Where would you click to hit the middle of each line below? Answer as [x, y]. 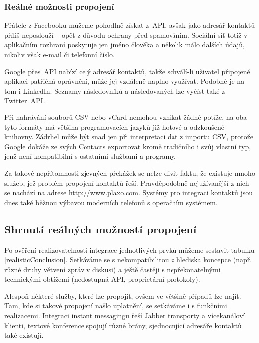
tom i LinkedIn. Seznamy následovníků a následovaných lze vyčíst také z [115, 90]
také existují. [24, 335]
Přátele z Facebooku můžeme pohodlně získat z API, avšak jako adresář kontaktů [129, 25]
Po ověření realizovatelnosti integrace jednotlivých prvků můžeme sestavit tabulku [129, 250]
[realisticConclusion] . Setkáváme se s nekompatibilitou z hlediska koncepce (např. [128, 260]
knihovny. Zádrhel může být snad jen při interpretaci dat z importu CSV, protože [129, 137]
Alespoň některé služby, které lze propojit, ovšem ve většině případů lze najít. [123, 295]
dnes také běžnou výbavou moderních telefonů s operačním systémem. [111, 202]
